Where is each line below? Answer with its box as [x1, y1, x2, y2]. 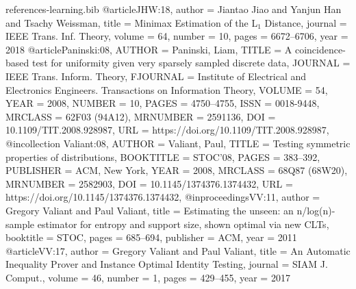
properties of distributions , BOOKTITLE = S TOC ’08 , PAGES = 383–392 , [5, 149, 320, 164]
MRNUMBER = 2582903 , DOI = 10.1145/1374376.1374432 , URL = [5, 176, 293, 190]
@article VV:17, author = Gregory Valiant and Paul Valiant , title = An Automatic [5, 243, 351, 257]
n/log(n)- [296, 203, 335, 217]
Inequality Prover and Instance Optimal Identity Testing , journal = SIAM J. [5, 257, 328, 271]
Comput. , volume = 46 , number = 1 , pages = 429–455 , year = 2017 [5, 270, 290, 284]
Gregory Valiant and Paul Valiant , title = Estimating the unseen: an [5, 203, 294, 217]
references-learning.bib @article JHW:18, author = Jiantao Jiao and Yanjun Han [5, 2, 342, 16]
